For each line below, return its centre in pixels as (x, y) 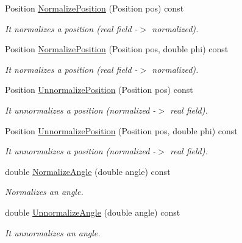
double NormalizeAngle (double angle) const (88, 171)
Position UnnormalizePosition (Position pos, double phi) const (121, 130)
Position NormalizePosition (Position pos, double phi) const (117, 49)
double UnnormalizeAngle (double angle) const (93, 212)
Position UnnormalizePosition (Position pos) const (99, 90)
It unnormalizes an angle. (53, 232)
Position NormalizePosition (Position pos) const (94, 8)
